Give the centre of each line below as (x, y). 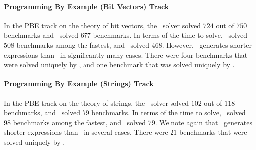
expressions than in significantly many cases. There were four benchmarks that (126, 54)
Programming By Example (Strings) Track (79, 84)
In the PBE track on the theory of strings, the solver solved (97, 103)
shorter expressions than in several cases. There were (86, 132)
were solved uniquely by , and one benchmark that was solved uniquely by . (119, 64)
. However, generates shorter (207, 44)
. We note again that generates (203, 122)
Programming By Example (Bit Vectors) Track (86, 6)
